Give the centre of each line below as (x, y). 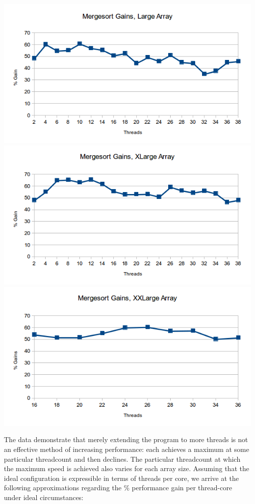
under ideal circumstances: (44, 497)
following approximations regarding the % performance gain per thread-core (118, 488)
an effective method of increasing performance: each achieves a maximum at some (127, 449)
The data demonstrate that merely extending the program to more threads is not (126, 439)
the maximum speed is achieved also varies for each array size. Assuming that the (127, 468)
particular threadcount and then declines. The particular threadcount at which (122, 459)
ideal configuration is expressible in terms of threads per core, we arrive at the (122, 478)
